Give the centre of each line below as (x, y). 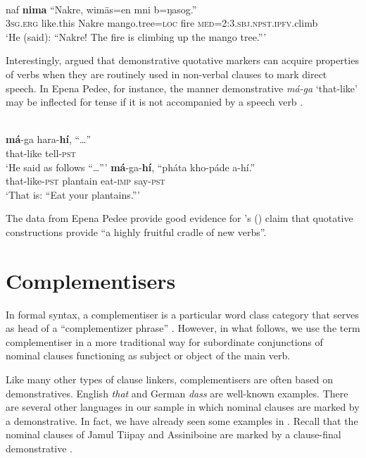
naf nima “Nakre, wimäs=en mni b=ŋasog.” (101, 9)
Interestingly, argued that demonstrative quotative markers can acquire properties (182, 60)
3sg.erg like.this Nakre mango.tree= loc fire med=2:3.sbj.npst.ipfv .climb (162, 23)
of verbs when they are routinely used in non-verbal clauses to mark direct (166, 74)
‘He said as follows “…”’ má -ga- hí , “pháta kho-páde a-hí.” (131, 167)
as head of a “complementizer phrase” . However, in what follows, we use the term (183, 328)
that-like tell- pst (41, 153)
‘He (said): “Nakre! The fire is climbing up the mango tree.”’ (136, 36)
